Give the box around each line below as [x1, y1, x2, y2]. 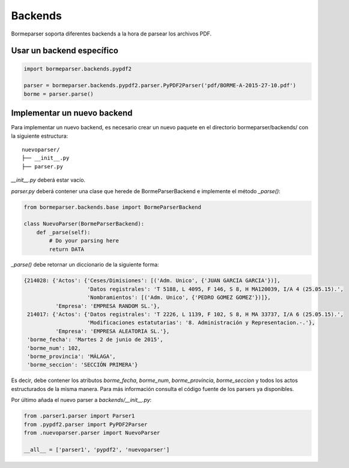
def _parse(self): [36, 229, 91, 236]
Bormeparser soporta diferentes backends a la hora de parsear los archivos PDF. [11, 30, 212, 37]
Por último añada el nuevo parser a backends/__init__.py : [11, 396, 152, 404]
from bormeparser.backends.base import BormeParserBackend [23, 203, 201, 211]
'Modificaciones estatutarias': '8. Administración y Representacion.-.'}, [87, 319, 315, 326]
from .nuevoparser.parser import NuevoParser [23, 429, 160, 436]
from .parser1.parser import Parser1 [23, 413, 135, 419]
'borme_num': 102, [27, 345, 81, 351]
